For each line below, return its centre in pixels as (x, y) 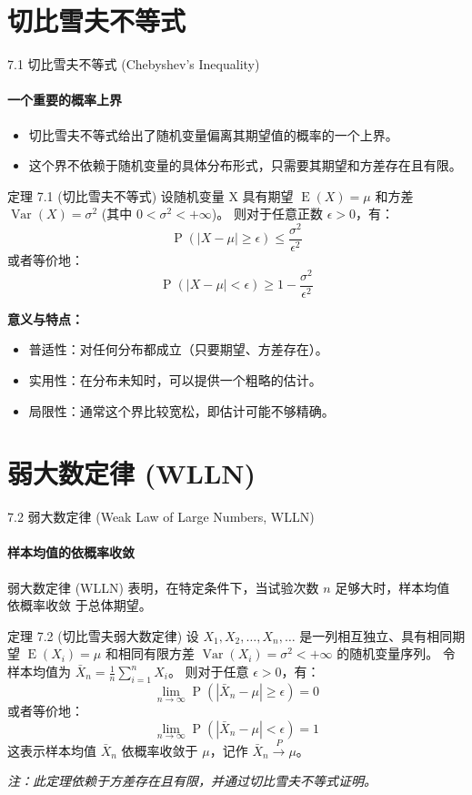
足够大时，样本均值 (392, 587)
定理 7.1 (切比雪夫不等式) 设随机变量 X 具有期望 (151, 195)
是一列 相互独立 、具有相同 (376, 635)
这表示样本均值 (52, 750)
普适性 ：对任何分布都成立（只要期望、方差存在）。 (178, 349)
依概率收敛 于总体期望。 (80, 605)
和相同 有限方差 (150, 653)
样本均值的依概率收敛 (71, 552)
